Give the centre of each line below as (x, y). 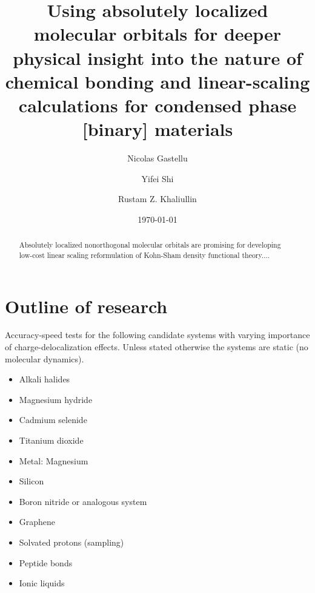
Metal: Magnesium (54, 460)
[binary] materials (157, 129)
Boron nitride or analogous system (83, 501)
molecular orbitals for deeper (157, 34)
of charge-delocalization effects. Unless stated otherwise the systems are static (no (157, 347)
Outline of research (86, 306)
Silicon (31, 481)
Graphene (37, 522)
